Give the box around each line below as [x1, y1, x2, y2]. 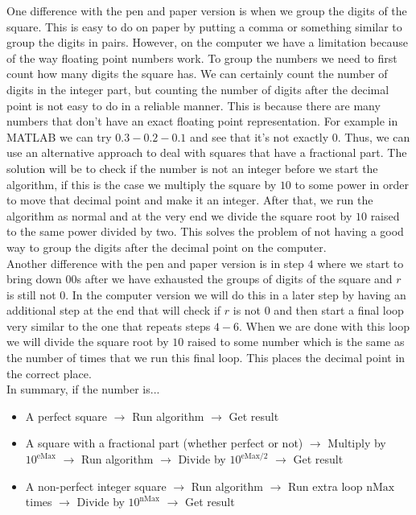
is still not [6, 286, 56, 303]
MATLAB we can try [6, 128, 112, 145]
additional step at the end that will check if [6, 302, 221, 319]
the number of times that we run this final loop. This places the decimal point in [6, 349, 406, 366]
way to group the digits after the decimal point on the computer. [6, 238, 327, 255]
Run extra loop [288, 477, 363, 494]
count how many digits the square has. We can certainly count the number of [6, 65, 388, 82]
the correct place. [6, 365, 92, 381]
